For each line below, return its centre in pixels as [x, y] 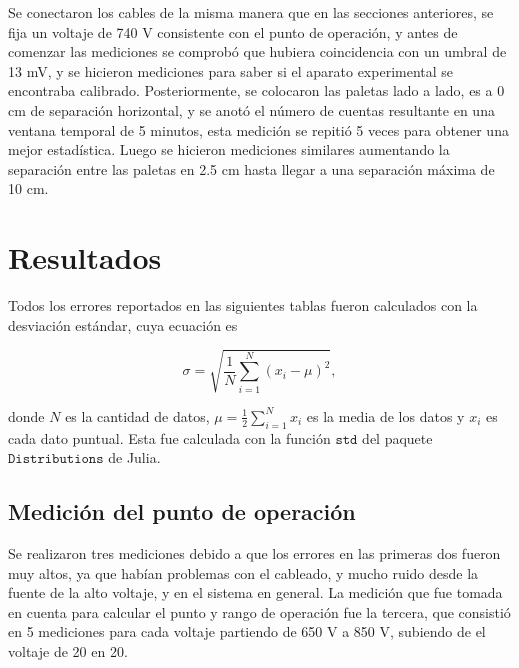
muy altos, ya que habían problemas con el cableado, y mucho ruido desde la [243, 572]
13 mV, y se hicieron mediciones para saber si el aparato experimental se [231, 70]
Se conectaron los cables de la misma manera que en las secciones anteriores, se [251, 12]
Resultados [85, 257]
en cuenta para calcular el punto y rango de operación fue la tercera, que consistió [259, 611]
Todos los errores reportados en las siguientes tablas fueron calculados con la [243, 305]
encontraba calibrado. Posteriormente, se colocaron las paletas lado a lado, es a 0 [256, 90]
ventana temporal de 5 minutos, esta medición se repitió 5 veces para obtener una [258, 129]
